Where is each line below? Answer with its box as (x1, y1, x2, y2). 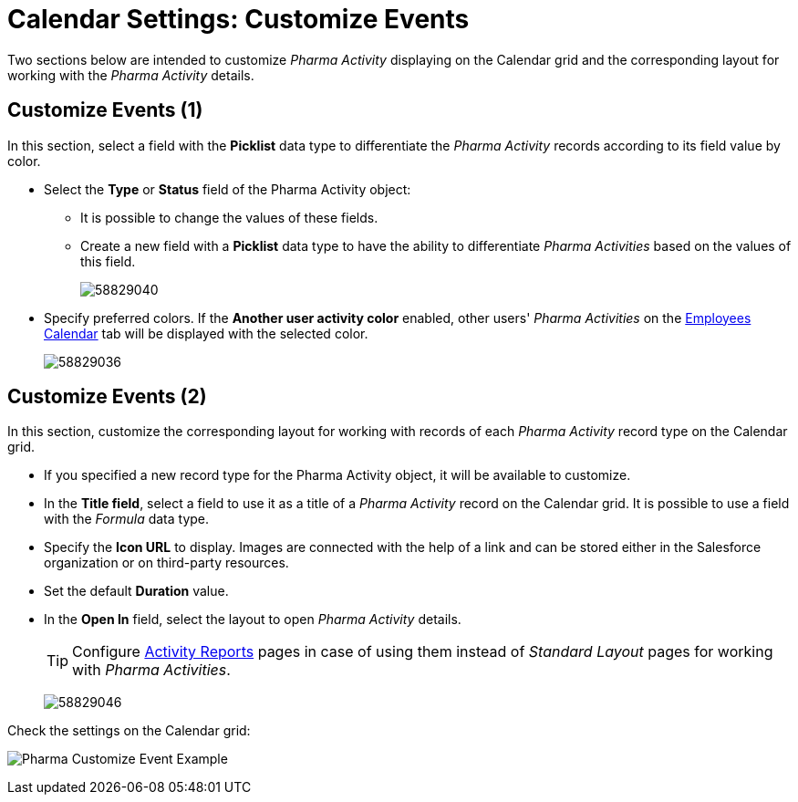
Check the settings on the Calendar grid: (7, 723, 251, 739)
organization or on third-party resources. (44, 555, 289, 571)
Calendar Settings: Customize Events (7, 4, 470, 35)
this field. (80, 253, 136, 269)
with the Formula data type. (44, 511, 210, 527)
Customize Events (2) (7, 385, 207, 409)
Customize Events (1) (7, 99, 203, 122)
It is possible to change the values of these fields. (80, 209, 378, 225)
